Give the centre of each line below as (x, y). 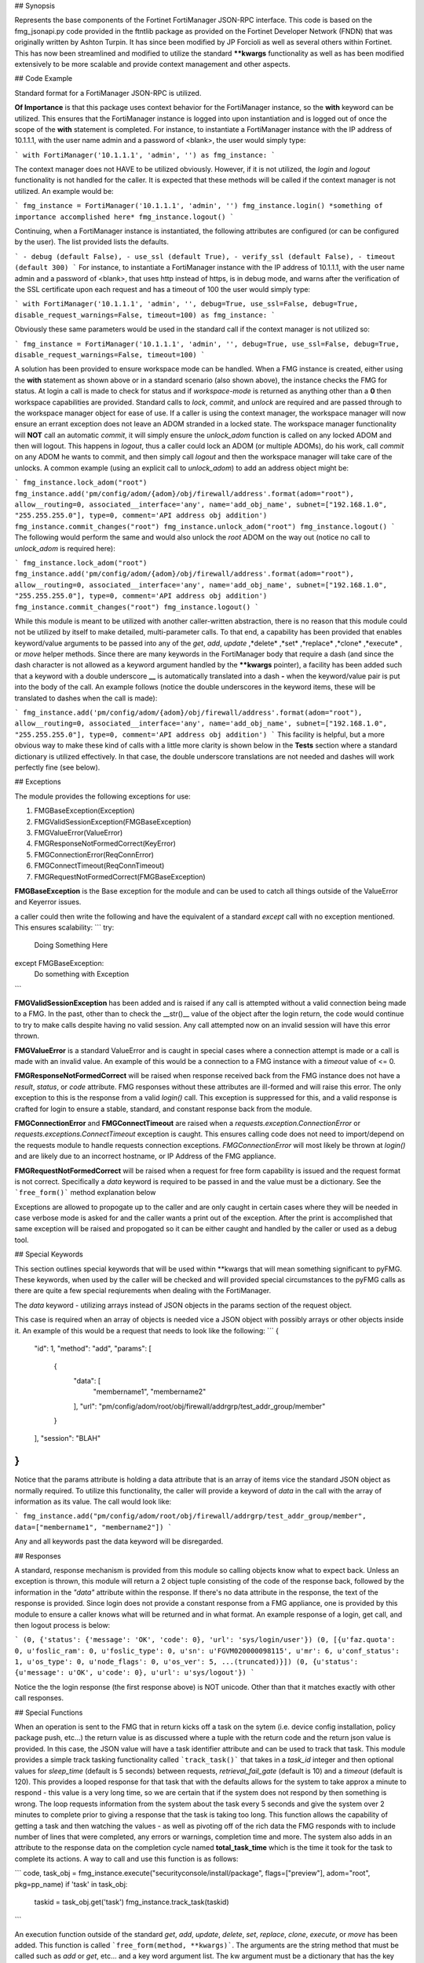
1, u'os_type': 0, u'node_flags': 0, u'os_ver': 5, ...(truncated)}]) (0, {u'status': (186, 1662)
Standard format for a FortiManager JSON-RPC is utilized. (108, 93)
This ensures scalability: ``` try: (64, 927)
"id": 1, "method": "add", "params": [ (93, 1348)
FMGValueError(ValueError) (79, 832)
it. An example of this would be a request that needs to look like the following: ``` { (146, 1330)
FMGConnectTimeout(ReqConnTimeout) (99, 866)
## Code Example (44, 79)
